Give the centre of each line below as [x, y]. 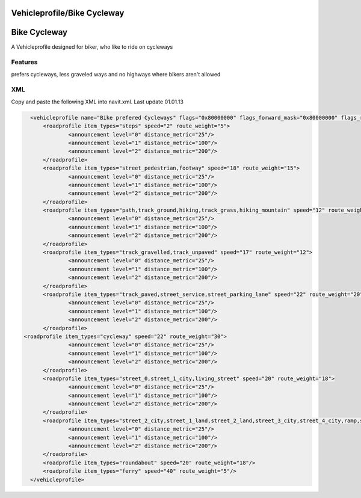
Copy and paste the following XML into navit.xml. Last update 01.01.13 [97, 102]
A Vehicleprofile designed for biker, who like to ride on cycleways [92, 47]
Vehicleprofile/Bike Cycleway [68, 13]
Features [24, 62]
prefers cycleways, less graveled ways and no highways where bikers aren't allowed [116, 74]
